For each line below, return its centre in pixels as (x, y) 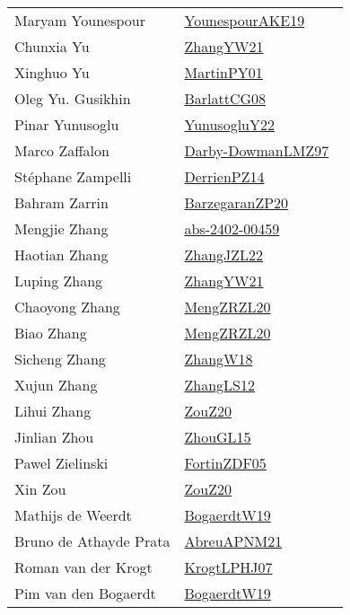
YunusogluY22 (230, 124)
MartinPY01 (223, 72)
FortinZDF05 (225, 463)
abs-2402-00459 (232, 228)
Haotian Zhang (61, 255)
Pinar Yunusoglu (67, 124)
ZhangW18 (219, 359)
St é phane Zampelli (73, 176)
